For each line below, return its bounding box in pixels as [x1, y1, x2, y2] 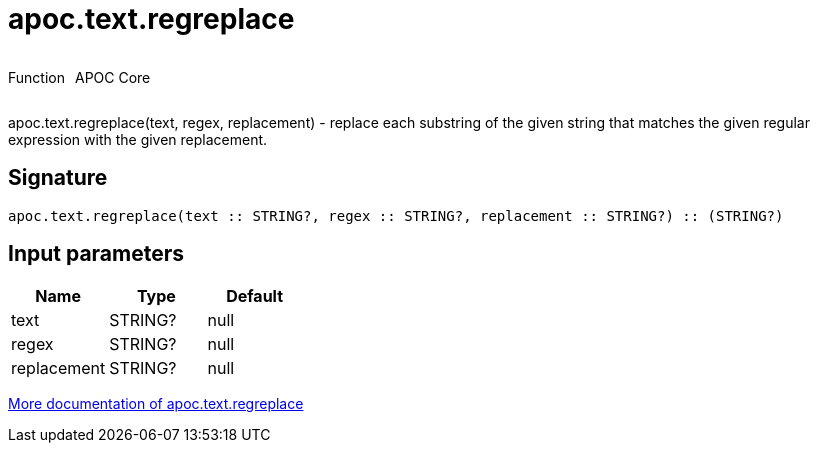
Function [8, 68, 65, 86]
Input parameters [8, 241, 185, 267]
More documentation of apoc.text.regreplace [8, 395, 304, 413]
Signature [8, 165, 108, 191]
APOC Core [74, 68, 151, 86]
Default [226, 286, 284, 307]
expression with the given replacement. [8, 130, 268, 148]
